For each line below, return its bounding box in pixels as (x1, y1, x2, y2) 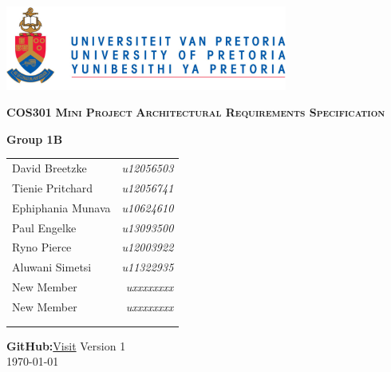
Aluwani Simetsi (12, 259, 92, 275)
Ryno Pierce (12, 239, 72, 255)
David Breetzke (12, 160, 87, 176)
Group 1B (6, 130, 63, 147)
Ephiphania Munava (12, 199, 111, 216)
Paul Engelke (12, 219, 77, 235)
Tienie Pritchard (12, 179, 93, 196)
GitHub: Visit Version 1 (6, 337, 126, 354)
